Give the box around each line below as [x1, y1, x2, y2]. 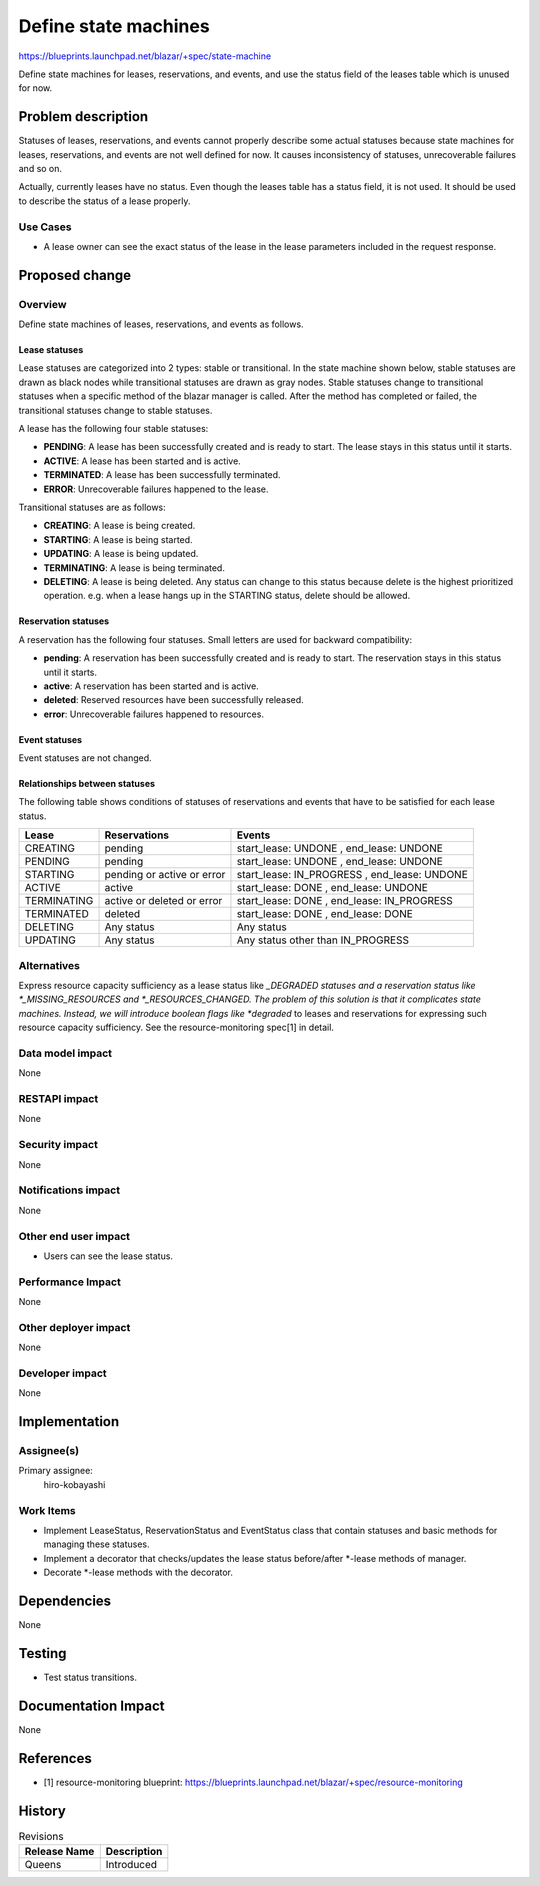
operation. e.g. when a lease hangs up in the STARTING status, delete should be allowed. [43, 590, 411, 602]
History [18, 1802, 67, 1819]
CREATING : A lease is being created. [43, 520, 196, 532]
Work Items [18, 1503, 76, 1517]
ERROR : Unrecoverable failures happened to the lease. [43, 483, 269, 495]
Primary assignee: [18, 1465, 94, 1477]
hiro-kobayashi [43, 1478, 106, 1490]
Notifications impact [18, 1183, 120, 1197]
